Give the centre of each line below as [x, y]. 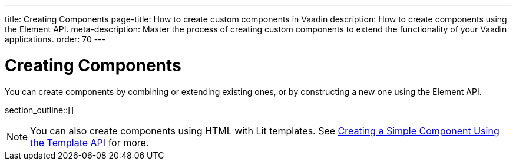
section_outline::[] [39, 110]
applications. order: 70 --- [55, 39]
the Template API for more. [90, 142]
